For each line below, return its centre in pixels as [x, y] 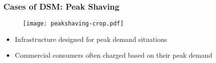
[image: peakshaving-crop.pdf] [73, 24]
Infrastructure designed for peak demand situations [91, 39]
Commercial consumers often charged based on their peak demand [114, 55]
